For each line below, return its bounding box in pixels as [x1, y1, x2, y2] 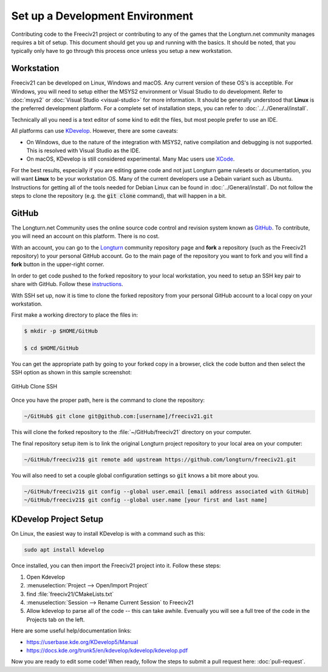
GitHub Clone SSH [11, 382, 58, 390]
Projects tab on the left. [26, 615, 85, 623]
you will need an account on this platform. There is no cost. [11, 233, 160, 240]
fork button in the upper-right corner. [11, 261, 104, 268]
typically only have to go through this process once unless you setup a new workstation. [11, 47, 233, 55]
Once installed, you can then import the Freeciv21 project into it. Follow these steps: [11, 562, 221, 569]
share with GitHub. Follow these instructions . [11, 281, 124, 288]
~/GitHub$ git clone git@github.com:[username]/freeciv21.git [24, 413, 213, 420]
